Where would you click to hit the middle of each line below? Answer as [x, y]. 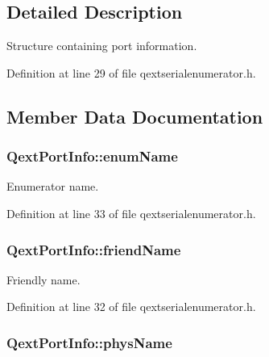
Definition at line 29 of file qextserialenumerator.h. [131, 72]
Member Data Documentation [135, 116]
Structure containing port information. [102, 46]
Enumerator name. [53, 186]
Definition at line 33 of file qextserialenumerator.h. [131, 213]
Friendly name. [43, 279]
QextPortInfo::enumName [92, 156]
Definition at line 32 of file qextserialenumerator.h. [131, 307]
